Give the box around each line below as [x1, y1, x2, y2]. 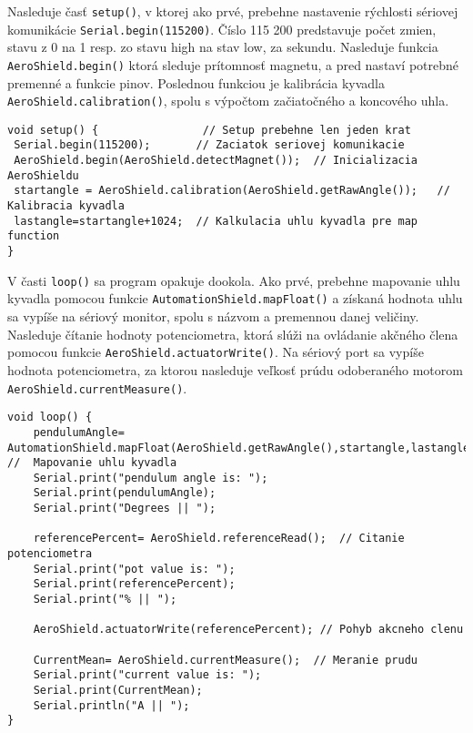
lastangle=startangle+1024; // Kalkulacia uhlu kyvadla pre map [14, 214, 418, 228]
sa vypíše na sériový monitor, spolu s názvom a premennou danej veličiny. [7, 307, 419, 326]
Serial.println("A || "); [33, 698, 190, 712]
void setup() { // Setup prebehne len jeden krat [7, 123, 411, 137]
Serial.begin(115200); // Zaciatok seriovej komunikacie [14, 138, 405, 152]
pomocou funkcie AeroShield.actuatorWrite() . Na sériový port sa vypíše [7, 342, 424, 361]
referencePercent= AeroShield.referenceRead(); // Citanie [33, 532, 405, 545]
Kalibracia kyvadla [7, 199, 125, 213]
